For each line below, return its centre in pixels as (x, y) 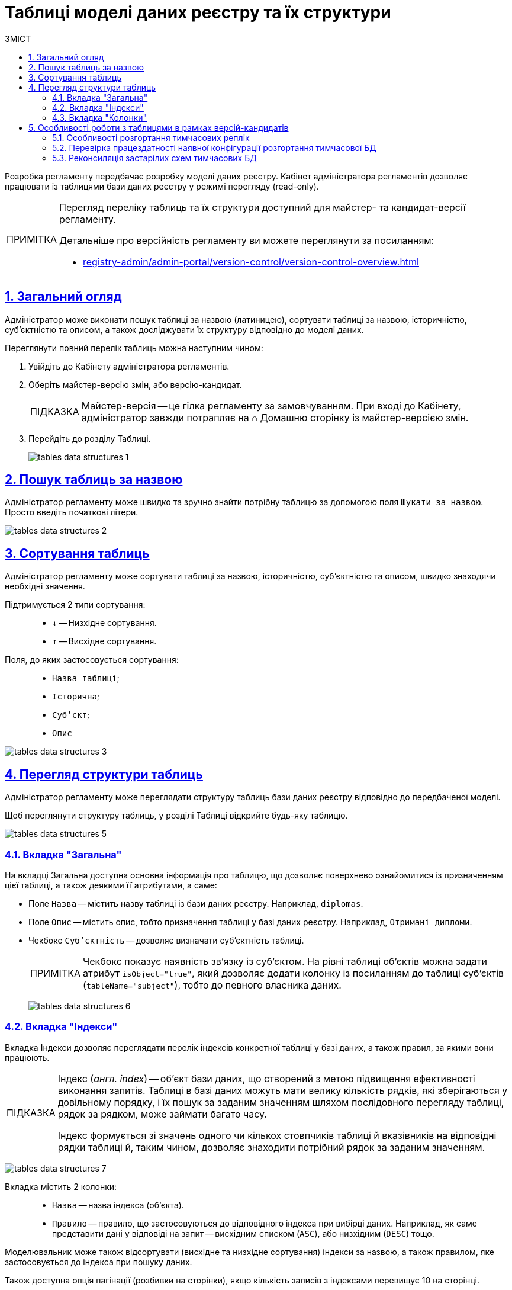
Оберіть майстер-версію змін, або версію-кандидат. (135, 384)
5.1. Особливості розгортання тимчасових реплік (151, 137)
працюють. (27, 1057)
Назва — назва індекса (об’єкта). (118, 1205)
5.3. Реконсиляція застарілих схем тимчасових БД (154, 158)
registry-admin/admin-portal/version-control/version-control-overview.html (251, 261)
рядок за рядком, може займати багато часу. (162, 1114)
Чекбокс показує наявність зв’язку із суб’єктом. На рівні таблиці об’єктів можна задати (285, 961)
